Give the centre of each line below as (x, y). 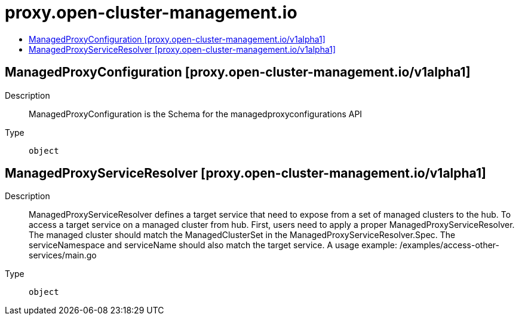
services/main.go (63, 255)
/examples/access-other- (449, 245)
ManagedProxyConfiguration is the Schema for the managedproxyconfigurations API (196, 114)
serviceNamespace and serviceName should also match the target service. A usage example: (213, 245)
